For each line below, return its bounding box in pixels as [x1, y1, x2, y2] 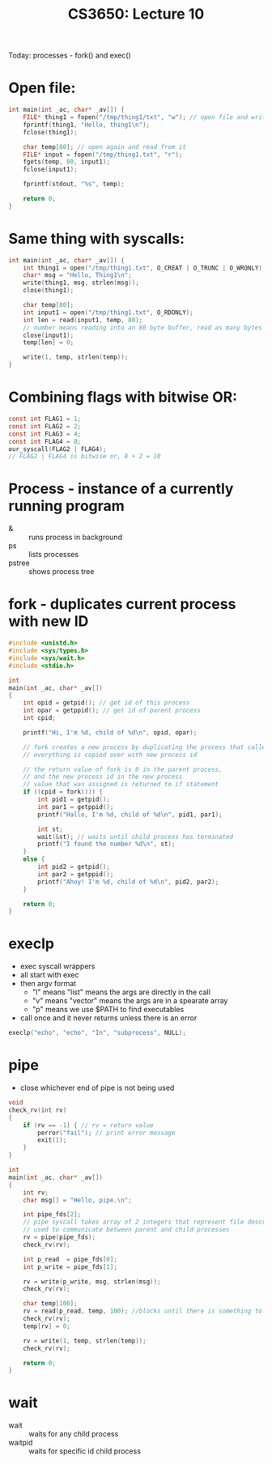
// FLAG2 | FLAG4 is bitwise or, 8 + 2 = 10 [8, 453, 161, 461]
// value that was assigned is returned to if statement [23, 781, 219, 789]
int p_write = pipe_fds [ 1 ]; [23, 1262, 117, 1271]
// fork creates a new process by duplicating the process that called [23, 743, 270, 751]
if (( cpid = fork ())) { [23, 788, 104, 796]
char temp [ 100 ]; [23, 1300, 79, 1308]
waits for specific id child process [28, 1446, 142, 1456]
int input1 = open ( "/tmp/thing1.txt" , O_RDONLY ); [23, 309, 194, 317]
